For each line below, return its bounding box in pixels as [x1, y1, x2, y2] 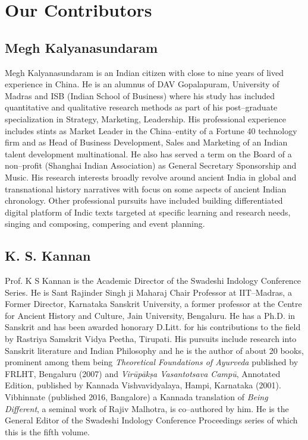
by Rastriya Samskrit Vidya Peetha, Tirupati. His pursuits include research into [5, 333, 297, 345]
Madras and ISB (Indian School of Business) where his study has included [5, 89, 275, 102]
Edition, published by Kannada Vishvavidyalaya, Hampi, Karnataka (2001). [5, 379, 281, 391]
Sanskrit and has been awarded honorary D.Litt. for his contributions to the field [5, 321, 301, 333]
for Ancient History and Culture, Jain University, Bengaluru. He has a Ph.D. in [5, 309, 296, 321]
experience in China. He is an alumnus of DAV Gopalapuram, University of [5, 78, 279, 90]
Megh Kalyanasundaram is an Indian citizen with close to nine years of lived [5, 66, 284, 78]
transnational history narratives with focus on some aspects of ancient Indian [5, 182, 287, 195]
